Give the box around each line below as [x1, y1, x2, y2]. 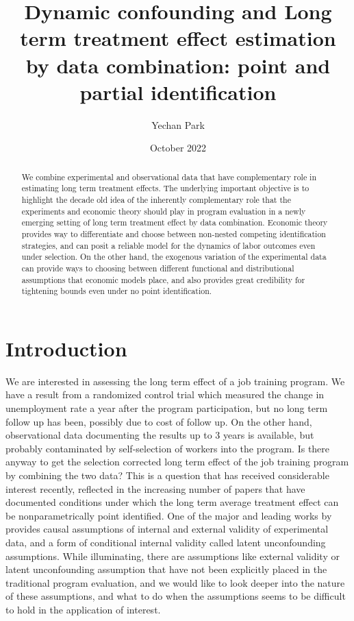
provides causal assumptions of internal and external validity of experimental [5, 522, 329, 536]
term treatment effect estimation [20, 24, 336, 52]
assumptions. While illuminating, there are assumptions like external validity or [5, 548, 340, 563]
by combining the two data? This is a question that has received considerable [5, 467, 329, 482]
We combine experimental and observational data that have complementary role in [21, 171, 317, 182]
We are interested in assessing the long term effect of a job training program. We [5, 374, 345, 388]
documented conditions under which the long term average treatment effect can [5, 495, 339, 509]
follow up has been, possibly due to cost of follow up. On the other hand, [5, 414, 312, 428]
